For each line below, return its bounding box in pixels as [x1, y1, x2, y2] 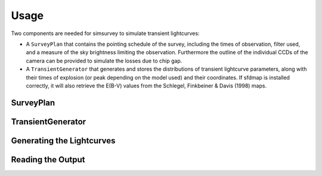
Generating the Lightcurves [11, 136, 116, 146]
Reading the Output [11, 155, 85, 165]
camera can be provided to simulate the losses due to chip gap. [26, 57, 182, 64]
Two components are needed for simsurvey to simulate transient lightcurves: [11, 30, 200, 37]
